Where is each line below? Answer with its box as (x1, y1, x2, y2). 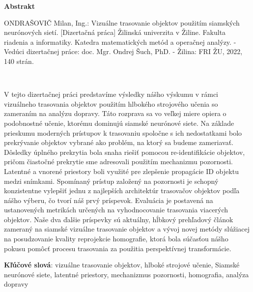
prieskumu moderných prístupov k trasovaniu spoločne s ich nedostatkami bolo (4, 127, 242, 138)
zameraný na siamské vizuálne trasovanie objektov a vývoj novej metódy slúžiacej (4, 224, 250, 234)
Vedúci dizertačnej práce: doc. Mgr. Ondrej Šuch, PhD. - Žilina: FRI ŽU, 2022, (4, 46, 243, 57)
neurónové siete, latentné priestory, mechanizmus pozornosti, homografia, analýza (4, 269, 249, 279)
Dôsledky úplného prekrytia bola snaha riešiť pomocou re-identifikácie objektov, (4, 146, 245, 157)
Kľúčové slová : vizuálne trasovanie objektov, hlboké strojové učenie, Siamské (4, 260, 240, 270)
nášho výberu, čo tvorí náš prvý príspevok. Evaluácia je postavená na (4, 195, 213, 205)
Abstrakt (4, 1, 35, 11)
